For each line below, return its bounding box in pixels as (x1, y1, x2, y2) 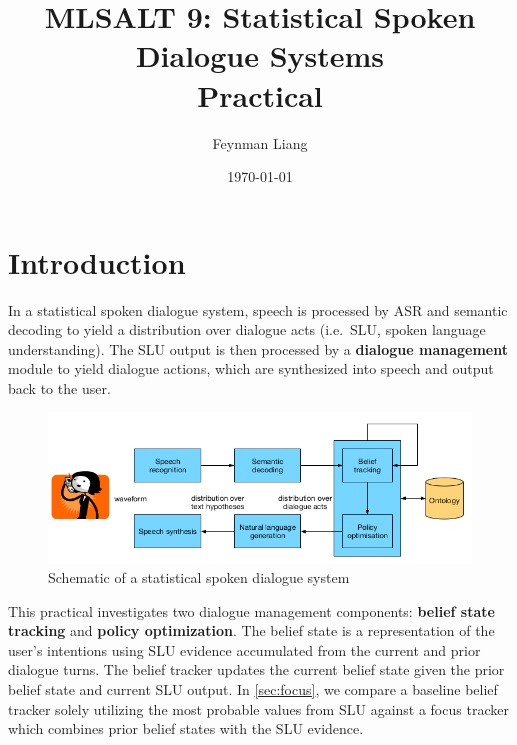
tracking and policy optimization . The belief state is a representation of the (8, 620, 495, 641)
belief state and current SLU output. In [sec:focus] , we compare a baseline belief (8, 679, 498, 700)
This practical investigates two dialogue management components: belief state (8, 600, 495, 621)
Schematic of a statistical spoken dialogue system (48, 567, 350, 588)
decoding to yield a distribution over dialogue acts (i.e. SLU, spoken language (8, 319, 486, 340)
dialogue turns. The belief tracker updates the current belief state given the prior (8, 659, 505, 680)
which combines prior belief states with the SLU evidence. (8, 718, 364, 739)
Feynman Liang (212, 132, 308, 153)
